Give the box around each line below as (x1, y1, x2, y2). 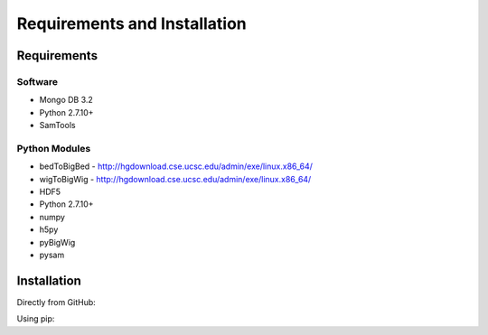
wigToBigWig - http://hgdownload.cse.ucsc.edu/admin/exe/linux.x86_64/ (39, 173, 312, 184)
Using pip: (16, 313, 55, 324)
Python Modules (16, 142, 91, 154)
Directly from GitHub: (16, 296, 97, 307)
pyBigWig (39, 237, 76, 247)
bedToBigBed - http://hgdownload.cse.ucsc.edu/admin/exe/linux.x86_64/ (39, 161, 314, 172)
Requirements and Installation (16, 14, 248, 33)
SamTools (39, 120, 76, 131)
